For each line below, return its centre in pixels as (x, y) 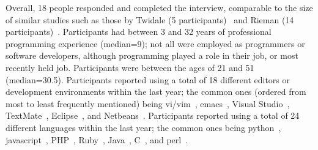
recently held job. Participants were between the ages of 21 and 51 (130, 67)
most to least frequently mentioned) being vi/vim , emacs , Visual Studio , (148, 103)
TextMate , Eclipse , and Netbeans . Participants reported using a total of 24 (153, 115)
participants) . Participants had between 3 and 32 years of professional (139, 32)
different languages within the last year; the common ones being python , (143, 127)
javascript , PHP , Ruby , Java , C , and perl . (97, 139)
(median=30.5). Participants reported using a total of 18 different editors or (148, 79)
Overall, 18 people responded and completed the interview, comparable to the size (159, 7)
